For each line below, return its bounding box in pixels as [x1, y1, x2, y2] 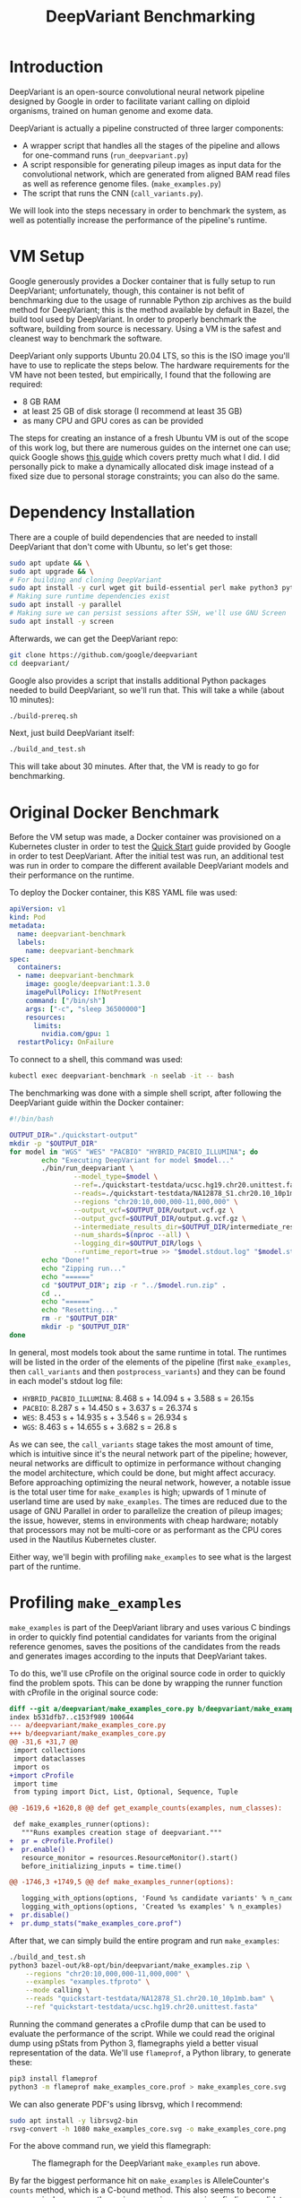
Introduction [9, 56, 104, 77]
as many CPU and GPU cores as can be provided [21, 415, 204, 426]
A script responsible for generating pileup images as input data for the [21, 159, 282, 169]
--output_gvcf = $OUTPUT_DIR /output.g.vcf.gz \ [73, 1214, 246, 1223]
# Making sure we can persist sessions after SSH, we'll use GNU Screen [9, 609, 287, 618]
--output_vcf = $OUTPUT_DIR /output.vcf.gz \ [73, 1206, 235, 1215]
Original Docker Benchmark [9, 802, 219, 822]
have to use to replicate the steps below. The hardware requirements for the [9, 359, 289, 370]
